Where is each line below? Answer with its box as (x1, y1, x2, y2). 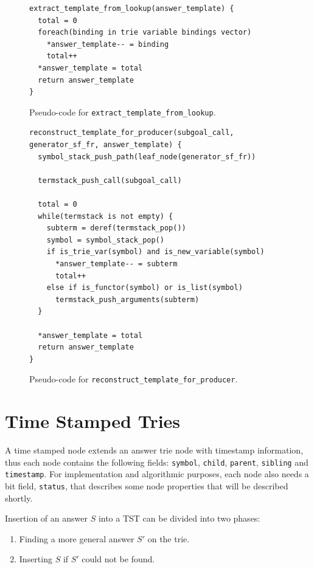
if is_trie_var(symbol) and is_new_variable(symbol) (46, 247, 265, 257)
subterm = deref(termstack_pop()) (46, 224, 186, 233)
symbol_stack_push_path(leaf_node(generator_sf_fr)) (38, 152, 256, 161)
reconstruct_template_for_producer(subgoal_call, (29, 128, 234, 137)
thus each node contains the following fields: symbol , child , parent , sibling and (5, 455, 309, 468)
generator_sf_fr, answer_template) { (29, 140, 182, 149)
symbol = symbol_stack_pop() (46, 235, 164, 244)
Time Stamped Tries (5, 409, 181, 433)
